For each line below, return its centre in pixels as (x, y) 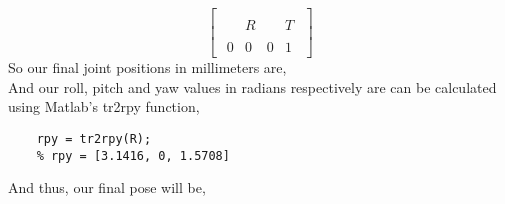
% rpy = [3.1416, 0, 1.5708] (133, 155)
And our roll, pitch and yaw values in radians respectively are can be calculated (252, 86)
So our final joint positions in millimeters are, (147, 67)
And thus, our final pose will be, (107, 187)
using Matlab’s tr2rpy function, (104, 106)
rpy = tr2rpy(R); (94, 138)
